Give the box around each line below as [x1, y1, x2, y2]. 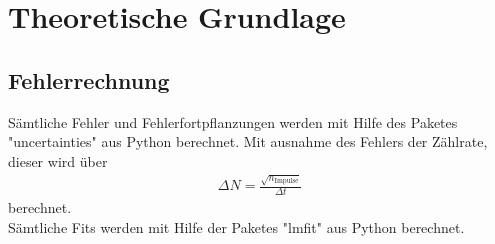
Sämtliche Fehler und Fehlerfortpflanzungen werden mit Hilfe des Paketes [8, 111, 458, 132]
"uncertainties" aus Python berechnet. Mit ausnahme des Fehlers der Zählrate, [8, 131, 488, 152]
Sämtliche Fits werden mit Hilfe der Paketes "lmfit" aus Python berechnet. [8, 216, 465, 237]
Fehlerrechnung [8, 64, 170, 95]
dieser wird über [8, 150, 108, 171]
